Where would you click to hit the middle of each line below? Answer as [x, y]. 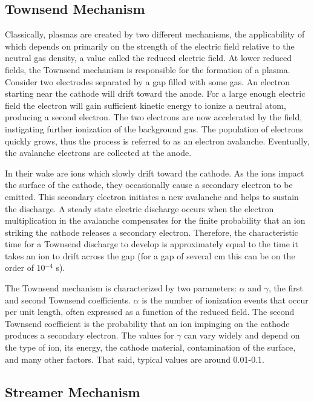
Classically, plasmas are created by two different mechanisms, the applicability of [155, 34]
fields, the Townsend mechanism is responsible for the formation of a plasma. [148, 69]
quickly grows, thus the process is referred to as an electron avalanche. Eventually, [157, 141]
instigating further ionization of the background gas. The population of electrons [154, 128]
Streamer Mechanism [73, 391]
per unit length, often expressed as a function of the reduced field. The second [150, 312]
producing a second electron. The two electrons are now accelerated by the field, [154, 117]
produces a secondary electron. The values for [90, 335]
